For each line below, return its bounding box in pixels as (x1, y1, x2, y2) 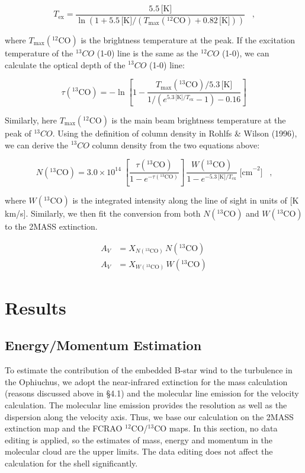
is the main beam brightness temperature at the (111, 113, 286, 126)
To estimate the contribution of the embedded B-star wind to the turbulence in (5, 364, 293, 376)
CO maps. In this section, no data (154, 422, 278, 434)
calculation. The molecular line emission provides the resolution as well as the (5, 399, 287, 411)
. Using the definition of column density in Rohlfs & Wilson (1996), (52, 126, 297, 139)
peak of (5, 126, 31, 139)
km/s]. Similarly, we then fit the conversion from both (5, 207, 201, 220)
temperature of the (5, 46, 73, 59)
